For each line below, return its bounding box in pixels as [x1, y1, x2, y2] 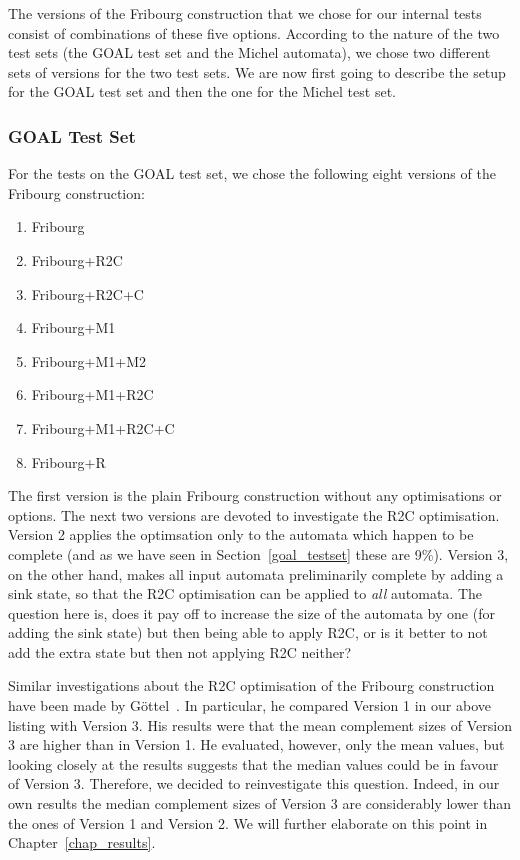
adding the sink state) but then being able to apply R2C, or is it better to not [8, 622, 488, 643]
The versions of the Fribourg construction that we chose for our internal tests [8, 3, 482, 23]
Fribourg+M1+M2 [31, 350, 147, 371]
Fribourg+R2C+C [31, 283, 144, 304]
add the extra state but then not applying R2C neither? [8, 641, 351, 662]
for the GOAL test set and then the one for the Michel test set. [8, 81, 396, 102]
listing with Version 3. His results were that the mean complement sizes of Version [8, 714, 512, 735]
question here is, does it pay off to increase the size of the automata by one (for [8, 602, 495, 623]
